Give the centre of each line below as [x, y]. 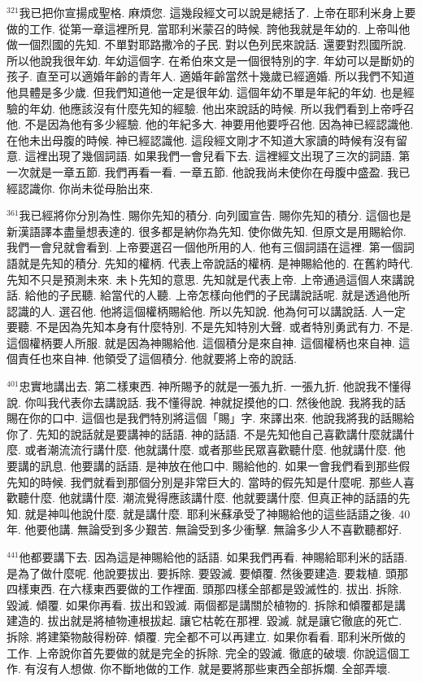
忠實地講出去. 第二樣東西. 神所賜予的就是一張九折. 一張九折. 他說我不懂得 [215, 386]
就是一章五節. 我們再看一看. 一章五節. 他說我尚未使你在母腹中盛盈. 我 [214, 171]
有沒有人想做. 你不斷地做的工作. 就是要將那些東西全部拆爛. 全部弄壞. [208, 669]
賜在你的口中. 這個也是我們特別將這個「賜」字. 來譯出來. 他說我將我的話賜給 [211, 418]
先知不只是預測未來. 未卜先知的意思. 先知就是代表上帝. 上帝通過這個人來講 [205, 279]
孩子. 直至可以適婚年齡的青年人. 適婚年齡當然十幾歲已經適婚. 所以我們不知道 [211, 76]
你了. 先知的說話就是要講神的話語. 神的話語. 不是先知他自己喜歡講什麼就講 [205, 433]
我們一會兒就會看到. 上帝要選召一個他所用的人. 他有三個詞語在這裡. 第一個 [205, 247]
